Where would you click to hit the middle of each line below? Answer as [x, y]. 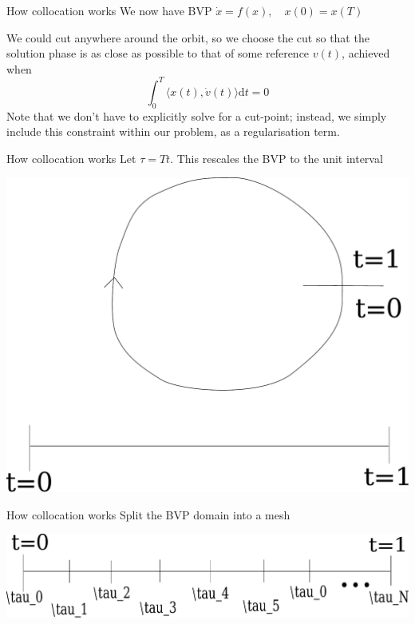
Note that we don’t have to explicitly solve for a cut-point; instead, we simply [197, 115]
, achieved [366, 53]
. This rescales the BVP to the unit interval [277, 158]
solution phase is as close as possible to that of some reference [158, 53]
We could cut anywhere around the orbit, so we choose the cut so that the [188, 37]
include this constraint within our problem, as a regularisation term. [173, 131]
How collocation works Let [71, 158]
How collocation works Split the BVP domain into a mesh [148, 514]
